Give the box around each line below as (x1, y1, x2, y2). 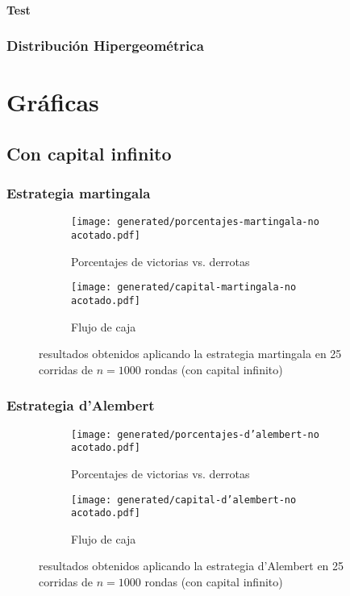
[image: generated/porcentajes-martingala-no (71, 216, 319, 228)
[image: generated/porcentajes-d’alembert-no (71, 428, 319, 440)
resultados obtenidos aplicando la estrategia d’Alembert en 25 (39, 557, 344, 574)
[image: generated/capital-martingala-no (71, 281, 297, 294)
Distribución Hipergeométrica (6, 35, 204, 56)
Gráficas (6, 85, 99, 119)
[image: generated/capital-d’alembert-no (71, 494, 297, 506)
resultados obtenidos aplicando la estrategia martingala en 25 (39, 345, 342, 362)
